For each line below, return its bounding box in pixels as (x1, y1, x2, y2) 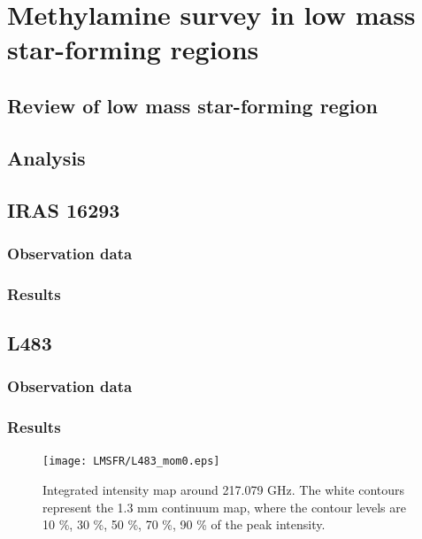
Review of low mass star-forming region (7, 91, 378, 119)
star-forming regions (7, 31, 259, 67)
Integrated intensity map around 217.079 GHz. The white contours (42, 481, 405, 499)
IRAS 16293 (7, 196, 120, 223)
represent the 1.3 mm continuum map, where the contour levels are (42, 497, 406, 516)
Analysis (7, 143, 86, 171)
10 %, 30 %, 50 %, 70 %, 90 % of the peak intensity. (42, 515, 326, 534)
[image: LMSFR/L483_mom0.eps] (42, 455, 220, 468)
